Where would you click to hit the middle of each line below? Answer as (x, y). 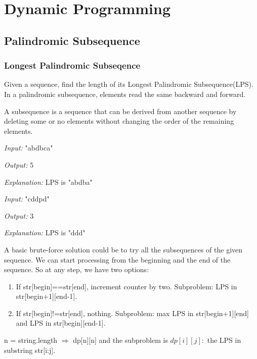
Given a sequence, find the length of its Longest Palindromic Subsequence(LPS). (129, 84)
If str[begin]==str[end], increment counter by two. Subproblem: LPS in (126, 286)
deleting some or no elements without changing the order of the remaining (119, 121)
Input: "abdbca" (29, 148)
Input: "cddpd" (27, 199)
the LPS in (224, 340)
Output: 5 (19, 164)
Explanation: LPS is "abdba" (48, 182)
